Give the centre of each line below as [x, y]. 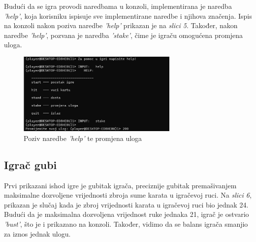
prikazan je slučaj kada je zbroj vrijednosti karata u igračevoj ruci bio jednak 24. [126, 204]
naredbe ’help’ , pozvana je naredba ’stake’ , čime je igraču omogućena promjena [124, 35]
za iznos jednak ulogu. [37, 233]
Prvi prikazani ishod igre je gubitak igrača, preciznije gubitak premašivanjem [120, 185]
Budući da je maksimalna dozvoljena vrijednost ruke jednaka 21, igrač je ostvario [127, 214]
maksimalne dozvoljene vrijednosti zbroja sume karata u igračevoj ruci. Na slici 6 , [128, 195]
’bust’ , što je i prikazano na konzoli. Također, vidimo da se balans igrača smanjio [126, 224]
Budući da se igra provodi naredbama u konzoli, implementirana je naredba [118, 6]
